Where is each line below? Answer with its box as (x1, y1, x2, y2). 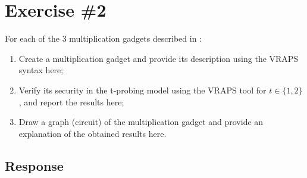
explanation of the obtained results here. (18, 127, 167, 139)
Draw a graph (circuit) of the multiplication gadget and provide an (18, 115, 264, 128)
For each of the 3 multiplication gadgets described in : (5, 32, 202, 45)
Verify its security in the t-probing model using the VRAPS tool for (18, 83, 267, 96)
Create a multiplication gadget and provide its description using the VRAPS (18, 52, 299, 64)
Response (5, 156, 64, 174)
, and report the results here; (18, 95, 124, 108)
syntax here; (18, 64, 64, 76)
